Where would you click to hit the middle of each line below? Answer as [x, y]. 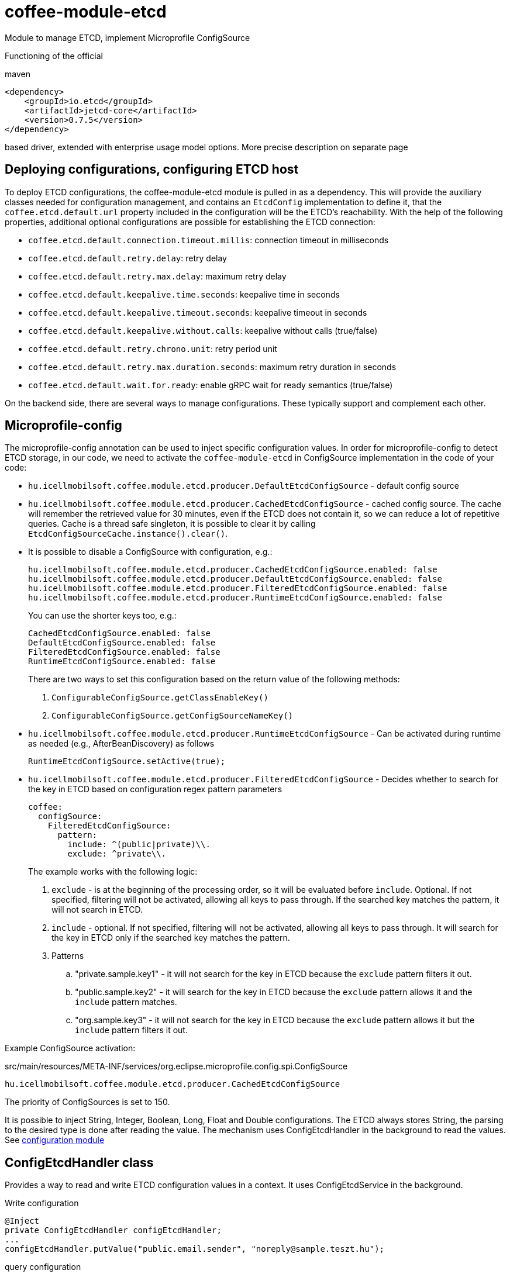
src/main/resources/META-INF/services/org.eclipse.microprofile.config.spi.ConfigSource [176, 1066]
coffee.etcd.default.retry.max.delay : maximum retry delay [157, 276]
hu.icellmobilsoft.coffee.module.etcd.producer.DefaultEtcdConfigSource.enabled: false [235, 579]
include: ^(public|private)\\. [139, 845]
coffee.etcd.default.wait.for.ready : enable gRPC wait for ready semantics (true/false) [211, 385]
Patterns [68, 956]
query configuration [43, 1267]
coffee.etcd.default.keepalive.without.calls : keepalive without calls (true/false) [203, 330]
